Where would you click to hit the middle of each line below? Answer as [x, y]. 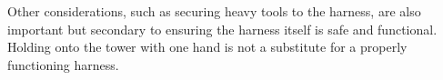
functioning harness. [63, 64]
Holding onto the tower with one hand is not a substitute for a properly [207, 47]
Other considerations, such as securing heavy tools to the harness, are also [214, 11]
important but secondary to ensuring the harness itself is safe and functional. [222, 29]
